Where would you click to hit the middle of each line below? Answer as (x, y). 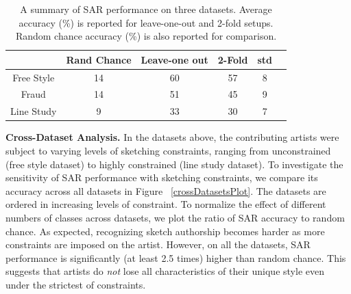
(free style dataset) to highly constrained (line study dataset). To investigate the (174, 164)
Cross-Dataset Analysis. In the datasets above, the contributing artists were (172, 137)
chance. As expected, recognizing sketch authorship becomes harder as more (165, 231)
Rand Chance (99, 59)
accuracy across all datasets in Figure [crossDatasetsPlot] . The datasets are (166, 190)
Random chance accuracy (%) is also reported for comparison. (146, 36)
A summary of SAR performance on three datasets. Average (146, 9)
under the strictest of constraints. (76, 284)
